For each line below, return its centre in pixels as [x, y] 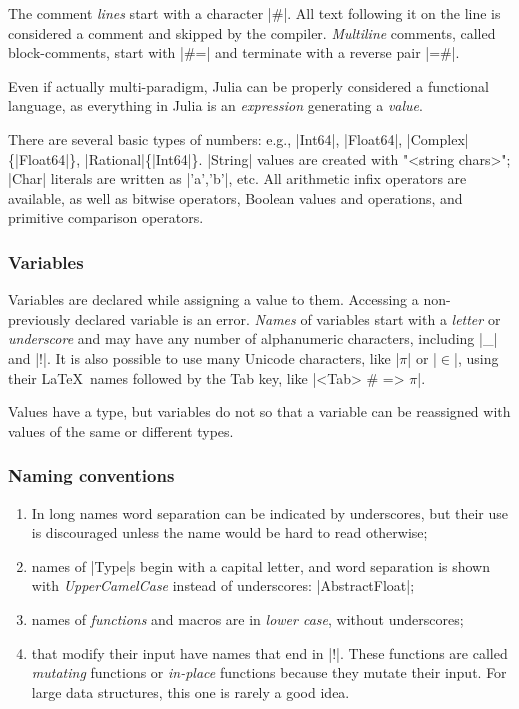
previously [39, 318]
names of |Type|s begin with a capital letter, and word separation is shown [261, 565]
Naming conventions [91, 475]
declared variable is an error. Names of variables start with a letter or [288, 318]
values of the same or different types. [121, 430]
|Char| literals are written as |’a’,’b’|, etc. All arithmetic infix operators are [237, 178]
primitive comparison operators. [106, 217]
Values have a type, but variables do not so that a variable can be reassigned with [259, 411]
